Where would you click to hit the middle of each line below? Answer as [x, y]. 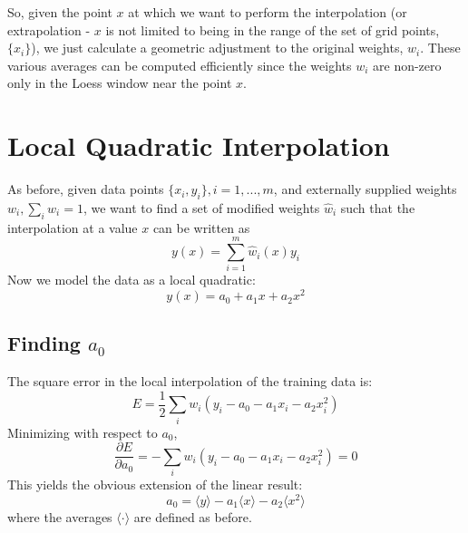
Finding [44, 343]
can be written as [201, 227]
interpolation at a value [73, 227]
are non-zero [407, 65]
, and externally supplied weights [365, 189]
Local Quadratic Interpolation [199, 145]
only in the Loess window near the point [120, 83]
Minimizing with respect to [83, 432]
